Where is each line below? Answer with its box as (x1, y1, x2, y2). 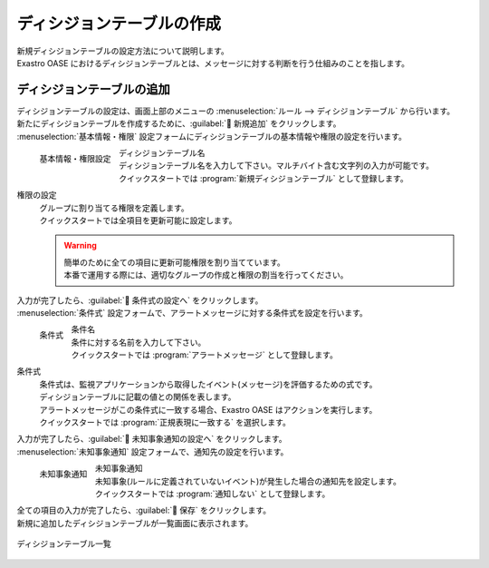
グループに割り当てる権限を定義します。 (39, 202, 189, 213)
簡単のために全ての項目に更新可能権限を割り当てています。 (63, 257, 285, 268)
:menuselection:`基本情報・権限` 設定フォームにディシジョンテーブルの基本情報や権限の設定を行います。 (16, 131, 407, 142)
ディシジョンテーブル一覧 (16, 538, 112, 549)
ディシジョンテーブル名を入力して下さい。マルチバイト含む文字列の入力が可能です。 (119, 160, 435, 171)
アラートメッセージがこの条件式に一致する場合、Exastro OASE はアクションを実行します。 (39, 404, 378, 415)
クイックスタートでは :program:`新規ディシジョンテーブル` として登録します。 (119, 172, 408, 183)
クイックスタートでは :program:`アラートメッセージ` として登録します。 (71, 349, 339, 360)
